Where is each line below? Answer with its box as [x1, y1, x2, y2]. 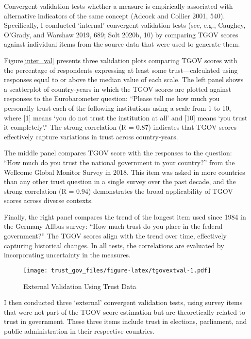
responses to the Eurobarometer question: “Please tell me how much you [4, 93, 220, 103]
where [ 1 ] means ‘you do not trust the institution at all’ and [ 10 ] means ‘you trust [4, 112, 248, 122]
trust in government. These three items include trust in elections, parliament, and [4, 316, 247, 326]
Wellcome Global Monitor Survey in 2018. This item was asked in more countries [4, 167, 245, 177]
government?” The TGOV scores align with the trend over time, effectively [4, 231, 227, 241]
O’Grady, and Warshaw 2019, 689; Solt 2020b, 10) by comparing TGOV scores [4, 29, 238, 39]
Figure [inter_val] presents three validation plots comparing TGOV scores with [4, 55, 237, 65]
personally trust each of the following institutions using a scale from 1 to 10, [4, 102, 231, 113]
